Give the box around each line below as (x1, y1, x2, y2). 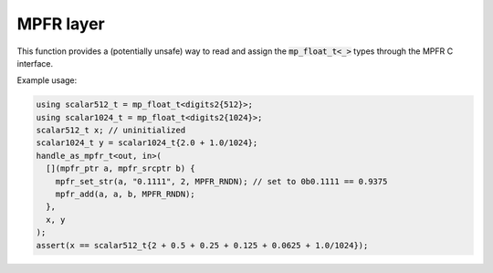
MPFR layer (16, 14, 105, 34)
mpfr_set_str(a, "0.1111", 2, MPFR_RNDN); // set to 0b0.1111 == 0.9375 (55, 176, 388, 186)
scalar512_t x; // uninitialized (36, 125, 186, 136)
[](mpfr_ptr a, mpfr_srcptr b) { (46, 163, 195, 173)
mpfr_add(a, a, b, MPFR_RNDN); (55, 189, 195, 200)
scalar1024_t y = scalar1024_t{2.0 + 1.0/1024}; (36, 138, 258, 148)
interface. (16, 58, 54, 68)
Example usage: (16, 75, 78, 86)
